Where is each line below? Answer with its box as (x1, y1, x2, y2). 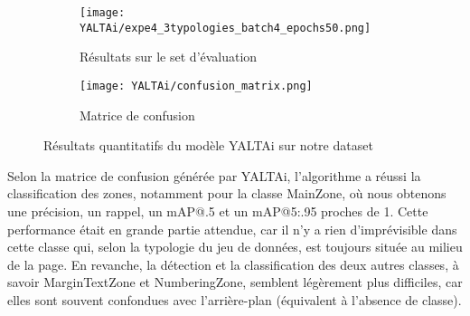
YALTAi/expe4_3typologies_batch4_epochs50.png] (80, 21, 371, 34)
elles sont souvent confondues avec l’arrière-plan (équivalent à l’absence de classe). (7, 290, 462, 309)
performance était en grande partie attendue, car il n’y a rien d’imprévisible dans (7, 219, 457, 238)
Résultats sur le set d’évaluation (80, 47, 258, 66)
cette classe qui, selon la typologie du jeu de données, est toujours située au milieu (7, 237, 463, 256)
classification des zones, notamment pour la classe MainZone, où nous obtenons (7, 184, 446, 203)
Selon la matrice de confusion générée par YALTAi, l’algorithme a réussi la (7, 166, 421, 185)
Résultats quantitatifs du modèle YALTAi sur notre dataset (43, 136, 373, 155)
